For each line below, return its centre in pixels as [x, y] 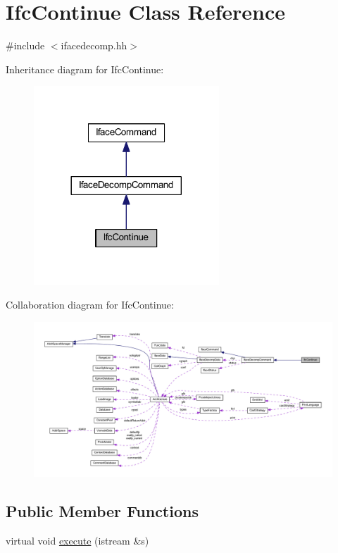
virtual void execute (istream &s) [77, 541]
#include [25, 45]
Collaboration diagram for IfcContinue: [90, 305]
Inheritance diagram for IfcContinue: [85, 69]
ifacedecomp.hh [94, 45]
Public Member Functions [102, 511]
